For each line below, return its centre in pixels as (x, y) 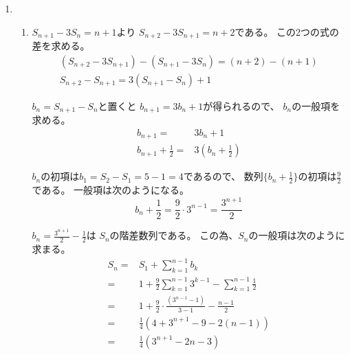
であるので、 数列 (223, 176)
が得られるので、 (241, 105)
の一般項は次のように (297, 235)
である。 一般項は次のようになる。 (111, 190)
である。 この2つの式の (287, 31)
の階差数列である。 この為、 (174, 235)
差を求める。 (61, 46)
